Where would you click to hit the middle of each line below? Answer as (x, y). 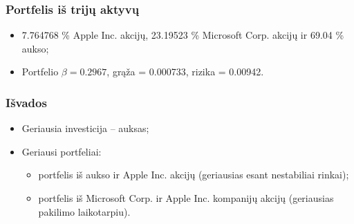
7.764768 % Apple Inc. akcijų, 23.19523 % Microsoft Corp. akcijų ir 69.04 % (183, 35)
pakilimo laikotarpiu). (84, 211)
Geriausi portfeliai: (62, 151)
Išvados (26, 102)
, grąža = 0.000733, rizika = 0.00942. (185, 72)
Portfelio (40, 72)
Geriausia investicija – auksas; (85, 128)
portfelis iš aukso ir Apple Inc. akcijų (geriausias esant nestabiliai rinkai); (194, 175)
